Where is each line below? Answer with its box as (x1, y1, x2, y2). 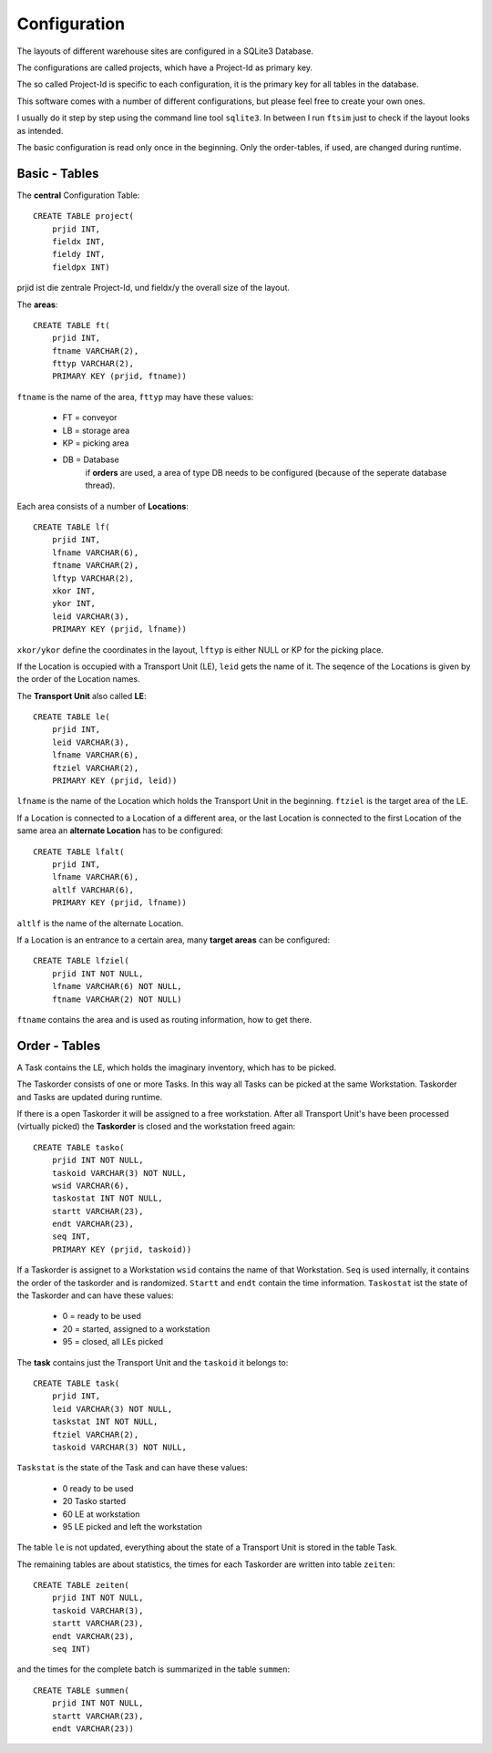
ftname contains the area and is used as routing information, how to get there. (16, 1014, 313, 1025)
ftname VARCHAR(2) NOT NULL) (51, 994, 182, 1005)
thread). (85, 479, 116, 491)
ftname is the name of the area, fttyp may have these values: (16, 391, 254, 402)
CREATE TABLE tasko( (33, 1142, 125, 1152)
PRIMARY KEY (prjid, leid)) (51, 776, 178, 786)
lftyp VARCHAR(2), (51, 572, 135, 583)
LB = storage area (62, 425, 130, 436)
